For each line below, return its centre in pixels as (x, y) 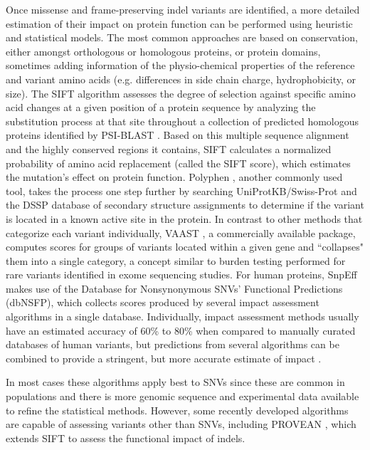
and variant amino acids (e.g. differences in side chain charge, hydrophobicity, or (181, 79)
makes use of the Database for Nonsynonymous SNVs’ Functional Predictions (174, 288)
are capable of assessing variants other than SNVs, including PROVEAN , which (181, 424)
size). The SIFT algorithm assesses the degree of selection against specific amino (181, 93)
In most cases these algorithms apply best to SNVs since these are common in (175, 382)
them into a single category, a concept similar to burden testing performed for (176, 260)
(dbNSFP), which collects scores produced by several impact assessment (163, 302)
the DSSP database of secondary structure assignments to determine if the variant (185, 205)
